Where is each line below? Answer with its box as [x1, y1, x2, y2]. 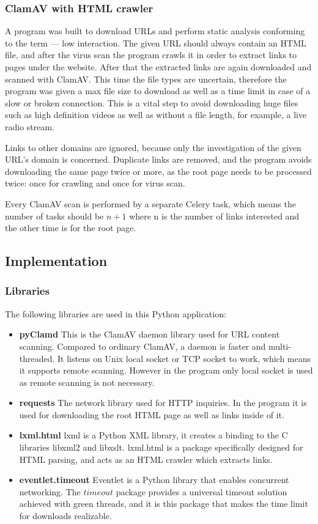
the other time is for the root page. [5, 221, 136, 234]
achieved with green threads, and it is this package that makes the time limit [19, 497, 308, 510]
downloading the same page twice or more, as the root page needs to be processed [5, 164, 312, 177]
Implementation [5, 251, 108, 270]
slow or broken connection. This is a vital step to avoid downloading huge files [5, 96, 298, 109]
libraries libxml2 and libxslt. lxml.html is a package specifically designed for [19, 441, 303, 454]
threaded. [19, 352, 55, 364]
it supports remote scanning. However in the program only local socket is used [19, 364, 313, 377]
